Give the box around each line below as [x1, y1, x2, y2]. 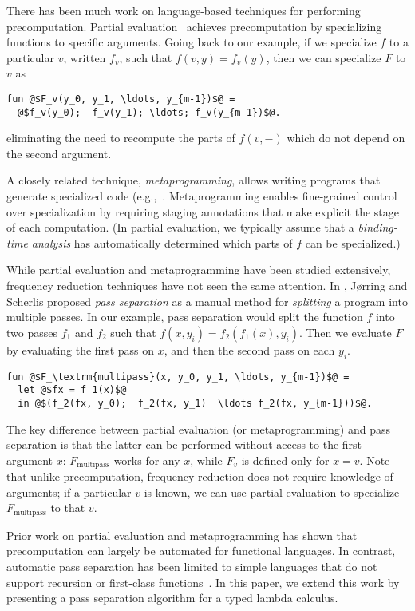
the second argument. [6, 145, 112, 161]
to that [50, 499, 85, 516]
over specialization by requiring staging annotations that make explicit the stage [6, 203, 399, 220]
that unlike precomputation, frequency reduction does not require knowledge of [6, 468, 393, 485]
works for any [113, 451, 180, 468]
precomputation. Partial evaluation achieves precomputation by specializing [6, 18, 382, 34]
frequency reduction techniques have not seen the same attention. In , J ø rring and [6, 277, 408, 294]
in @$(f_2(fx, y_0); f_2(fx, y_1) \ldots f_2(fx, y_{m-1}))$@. [18, 397, 373, 409]
